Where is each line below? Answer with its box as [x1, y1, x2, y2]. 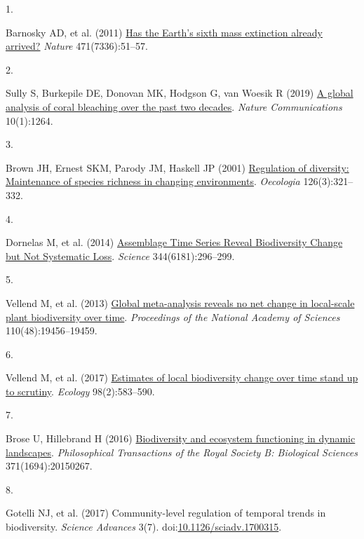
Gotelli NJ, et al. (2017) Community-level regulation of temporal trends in [6, 505, 326, 520]
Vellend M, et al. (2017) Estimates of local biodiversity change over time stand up [6, 370, 358, 385]
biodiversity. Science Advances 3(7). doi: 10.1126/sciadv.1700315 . [6, 519, 282, 534]
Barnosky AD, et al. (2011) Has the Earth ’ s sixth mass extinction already [6, 25, 323, 39]
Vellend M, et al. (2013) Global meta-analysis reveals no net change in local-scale [6, 295, 355, 310]
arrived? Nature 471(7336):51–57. [6, 39, 148, 53]
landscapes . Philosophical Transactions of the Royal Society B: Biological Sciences [6, 444, 358, 459]
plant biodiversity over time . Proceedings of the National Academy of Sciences [6, 309, 340, 324]
